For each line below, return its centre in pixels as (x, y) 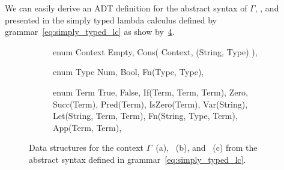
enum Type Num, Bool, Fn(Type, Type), (128, 72)
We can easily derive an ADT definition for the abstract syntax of (126, 8)
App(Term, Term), (87, 127)
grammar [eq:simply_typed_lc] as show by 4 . (90, 32)
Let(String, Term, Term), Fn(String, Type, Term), (145, 116)
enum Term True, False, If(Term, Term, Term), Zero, (150, 92)
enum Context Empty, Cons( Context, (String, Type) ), (155, 51)
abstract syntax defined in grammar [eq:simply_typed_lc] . (137, 159)
